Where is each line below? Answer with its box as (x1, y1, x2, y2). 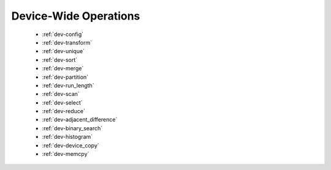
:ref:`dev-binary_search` (42, 124, 103, 131)
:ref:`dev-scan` (42, 91, 80, 98)
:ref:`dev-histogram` (42, 133, 93, 141)
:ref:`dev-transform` (42, 39, 92, 46)
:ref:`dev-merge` (42, 65, 84, 72)
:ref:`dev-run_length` (42, 81, 94, 89)
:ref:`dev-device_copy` (42, 141, 99, 149)
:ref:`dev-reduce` (42, 108, 85, 115)
